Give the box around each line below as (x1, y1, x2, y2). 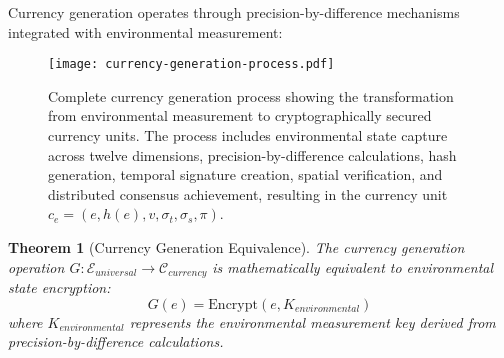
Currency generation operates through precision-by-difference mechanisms (8, 2, 460, 22)
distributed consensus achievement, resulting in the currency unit (48, 183, 448, 204)
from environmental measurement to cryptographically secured (48, 105, 432, 126)
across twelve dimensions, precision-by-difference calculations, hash (48, 144, 457, 165)
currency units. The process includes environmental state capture (48, 125, 448, 146)
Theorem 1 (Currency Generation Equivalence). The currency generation (8, 237, 465, 257)
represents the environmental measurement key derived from (129, 311, 496, 332)
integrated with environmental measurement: (8, 21, 283, 42)
